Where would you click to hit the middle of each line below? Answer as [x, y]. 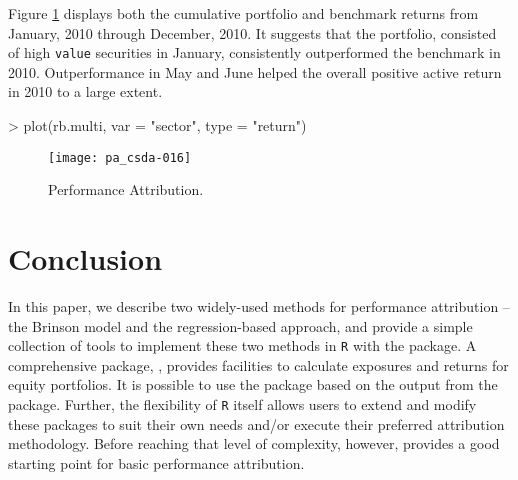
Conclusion [85, 258]
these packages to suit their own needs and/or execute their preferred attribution [256, 423]
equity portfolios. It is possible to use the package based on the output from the [253, 384]
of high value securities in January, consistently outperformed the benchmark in [254, 52]
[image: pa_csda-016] [120, 157]
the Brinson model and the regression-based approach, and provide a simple [240, 325]
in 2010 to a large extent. [85, 91]
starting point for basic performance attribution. [156, 462]
